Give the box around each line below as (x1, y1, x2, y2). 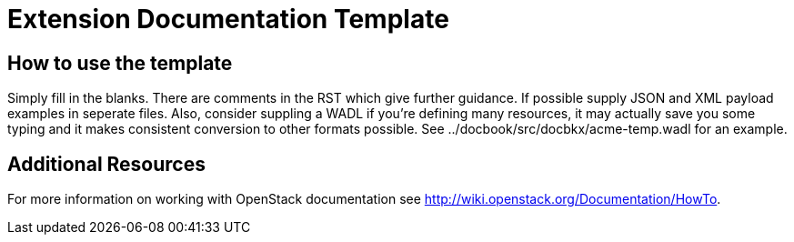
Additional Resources (7, 152, 206, 176)
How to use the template (7, 51, 233, 75)
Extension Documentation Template (7, 4, 449, 35)
